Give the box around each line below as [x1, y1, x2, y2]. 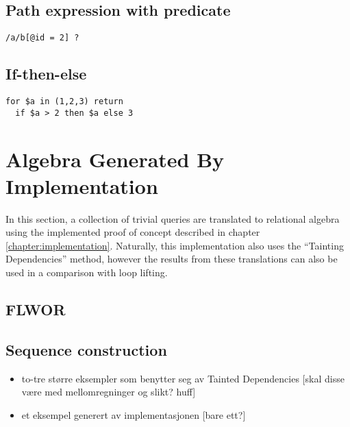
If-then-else [5, 63, 87, 84]
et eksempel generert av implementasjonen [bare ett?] [21, 407, 246, 422]
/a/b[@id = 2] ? [5, 33, 79, 43]
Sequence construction [5, 339, 167, 360]
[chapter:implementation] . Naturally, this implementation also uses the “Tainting [5, 238, 344, 252]
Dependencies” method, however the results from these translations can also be [5, 252, 338, 266]
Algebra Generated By [5, 145, 225, 173]
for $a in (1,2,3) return [5, 97, 123, 107]
